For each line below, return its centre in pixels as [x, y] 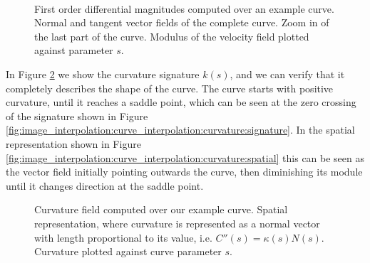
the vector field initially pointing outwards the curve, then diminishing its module [184, 172]
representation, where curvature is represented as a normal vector [177, 223]
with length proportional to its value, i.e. [123, 237]
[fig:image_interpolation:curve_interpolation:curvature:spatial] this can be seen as [185, 157]
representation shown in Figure [73, 143]
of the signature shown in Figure [77, 116]
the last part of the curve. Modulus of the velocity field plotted [172, 36]
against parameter [74, 50]
